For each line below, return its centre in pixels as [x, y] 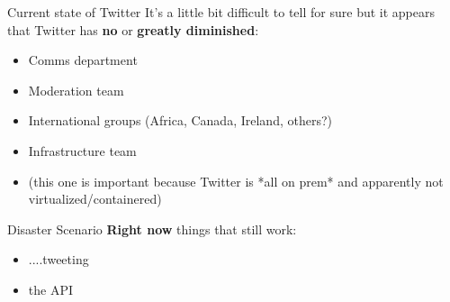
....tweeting [58, 259]
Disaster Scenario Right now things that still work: [152, 229]
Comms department [83, 60]
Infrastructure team [82, 150]
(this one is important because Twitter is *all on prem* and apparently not [236, 181]
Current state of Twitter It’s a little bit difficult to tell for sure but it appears [221, 12]
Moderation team [76, 90]
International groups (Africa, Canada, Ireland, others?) [180, 120]
